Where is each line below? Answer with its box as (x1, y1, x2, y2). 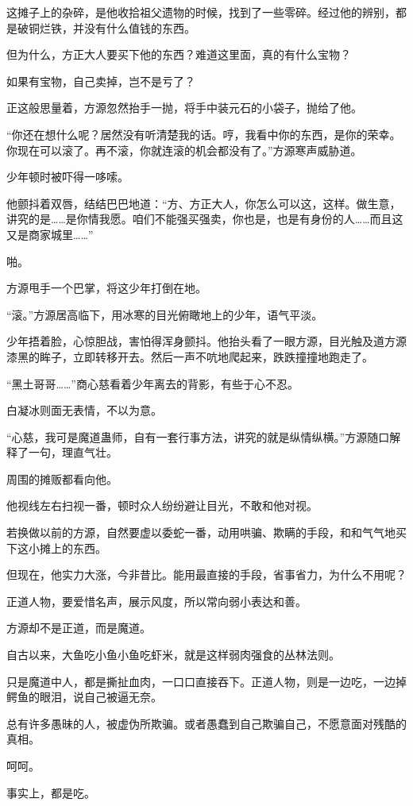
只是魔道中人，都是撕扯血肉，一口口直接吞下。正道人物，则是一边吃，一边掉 (6, 673, 407, 689)
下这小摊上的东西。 (6, 539, 106, 556)
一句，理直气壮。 (28, 444, 118, 461)
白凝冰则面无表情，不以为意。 (6, 402, 162, 418)
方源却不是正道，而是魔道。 (6, 619, 151, 636)
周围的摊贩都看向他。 (6, 470, 118, 487)
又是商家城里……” (6, 226, 94, 242)
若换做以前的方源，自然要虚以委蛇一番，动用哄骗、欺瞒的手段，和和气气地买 (6, 524, 407, 541)
